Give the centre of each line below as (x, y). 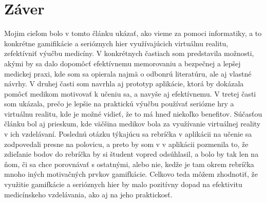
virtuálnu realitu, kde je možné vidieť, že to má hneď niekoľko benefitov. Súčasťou (133, 113)
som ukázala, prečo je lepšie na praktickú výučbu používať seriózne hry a (119, 104)
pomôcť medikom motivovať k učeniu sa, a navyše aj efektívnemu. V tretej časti (130, 93)
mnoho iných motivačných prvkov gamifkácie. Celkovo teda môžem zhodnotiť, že (131, 174)
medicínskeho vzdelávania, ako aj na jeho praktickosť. (88, 194)
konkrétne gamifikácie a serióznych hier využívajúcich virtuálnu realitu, (116, 43)
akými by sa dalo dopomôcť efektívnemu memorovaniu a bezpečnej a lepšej (122, 63)
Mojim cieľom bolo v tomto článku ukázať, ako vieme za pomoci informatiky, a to (133, 33)
